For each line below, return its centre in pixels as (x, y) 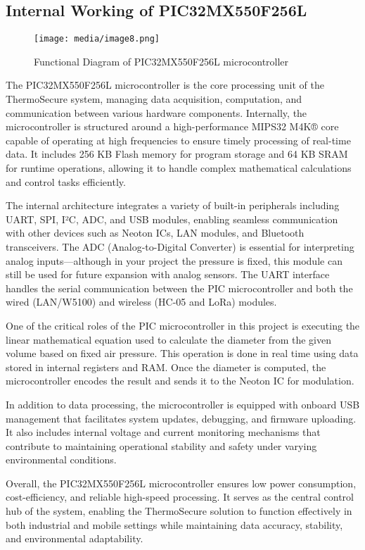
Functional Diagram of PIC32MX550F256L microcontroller (161, 61)
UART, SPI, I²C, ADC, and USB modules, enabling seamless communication (172, 219)
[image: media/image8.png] (97, 39)
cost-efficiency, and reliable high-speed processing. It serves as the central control (180, 497)
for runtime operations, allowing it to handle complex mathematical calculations (179, 168)
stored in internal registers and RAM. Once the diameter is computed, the (166, 367)
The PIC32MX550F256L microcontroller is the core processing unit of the (165, 85)
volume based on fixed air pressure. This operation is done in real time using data (182, 353)
